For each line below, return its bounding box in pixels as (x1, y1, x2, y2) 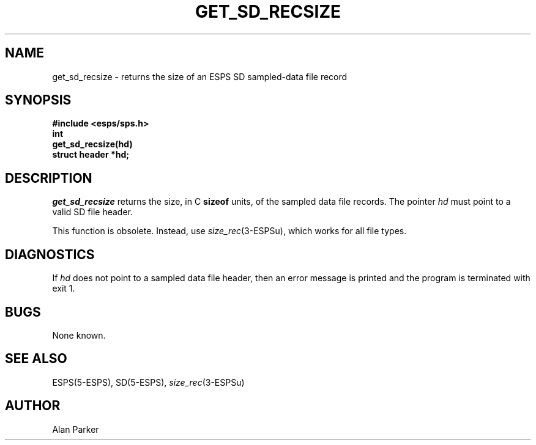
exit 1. (52, 283, 75, 294)
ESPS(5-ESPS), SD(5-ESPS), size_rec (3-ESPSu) (52, 377, 245, 388)
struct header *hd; (52, 149, 130, 160)
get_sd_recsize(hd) (52, 139, 133, 150)
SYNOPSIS (5, 92, 72, 108)
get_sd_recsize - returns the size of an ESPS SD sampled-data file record (52, 71, 348, 82)
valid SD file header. (52, 207, 133, 218)
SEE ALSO (5, 351, 67, 367)
